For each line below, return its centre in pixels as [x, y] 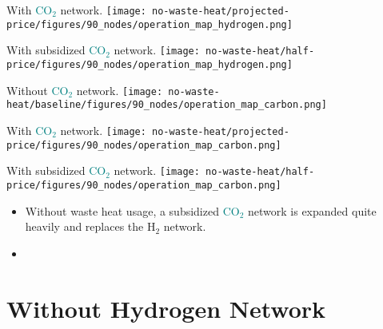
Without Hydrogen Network [166, 308]
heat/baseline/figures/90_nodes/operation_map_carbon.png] [167, 105]
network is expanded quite [312, 210]
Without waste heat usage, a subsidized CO [132, 210]
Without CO [38, 90]
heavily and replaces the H [90, 226]
